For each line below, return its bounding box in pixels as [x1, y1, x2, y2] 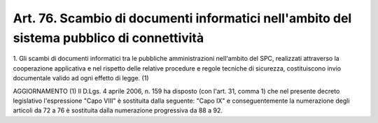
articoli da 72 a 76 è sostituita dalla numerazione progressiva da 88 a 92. [13, 106, 223, 115]
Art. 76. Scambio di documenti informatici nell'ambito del [13, 10, 352, 26]
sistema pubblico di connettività [13, 30, 204, 45]
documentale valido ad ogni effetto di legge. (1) [13, 74, 149, 82]
